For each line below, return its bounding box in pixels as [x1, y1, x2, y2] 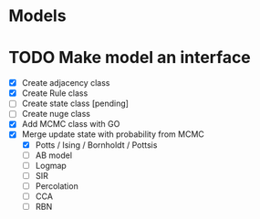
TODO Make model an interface [8, 47, 252, 68]
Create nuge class [21, 109, 91, 120]
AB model [35, 150, 73, 161]
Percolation [35, 180, 78, 192]
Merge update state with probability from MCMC [21, 129, 204, 140]
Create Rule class [21, 88, 88, 99]
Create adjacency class [21, 78, 110, 89]
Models [8, 5, 67, 26]
